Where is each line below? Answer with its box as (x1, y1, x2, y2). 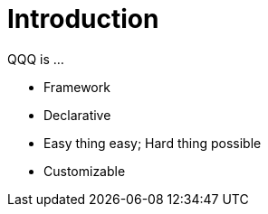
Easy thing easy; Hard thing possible (43, 135, 262, 151)
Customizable (43, 163, 126, 179)
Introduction (7, 4, 159, 34)
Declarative (43, 107, 111, 123)
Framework (43, 79, 110, 95)
